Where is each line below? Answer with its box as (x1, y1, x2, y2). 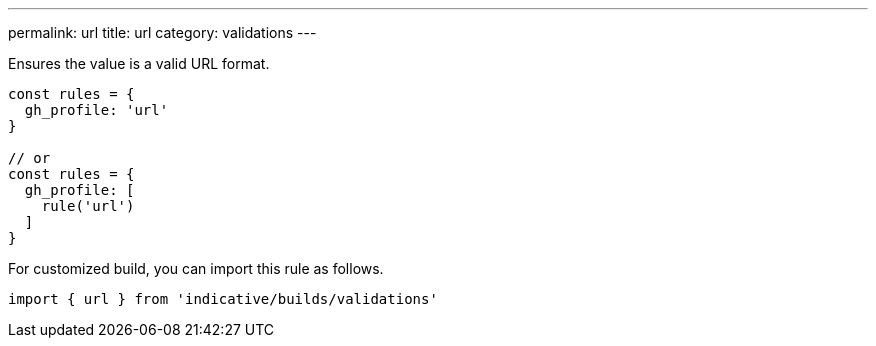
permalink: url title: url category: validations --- (8, 24, 317, 41)
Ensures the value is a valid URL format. (8, 55, 270, 72)
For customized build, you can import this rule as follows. (8, 260, 384, 277)
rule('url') (41, 198, 135, 214)
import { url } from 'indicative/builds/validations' (8, 291, 438, 307)
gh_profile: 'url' (24, 102, 169, 118)
